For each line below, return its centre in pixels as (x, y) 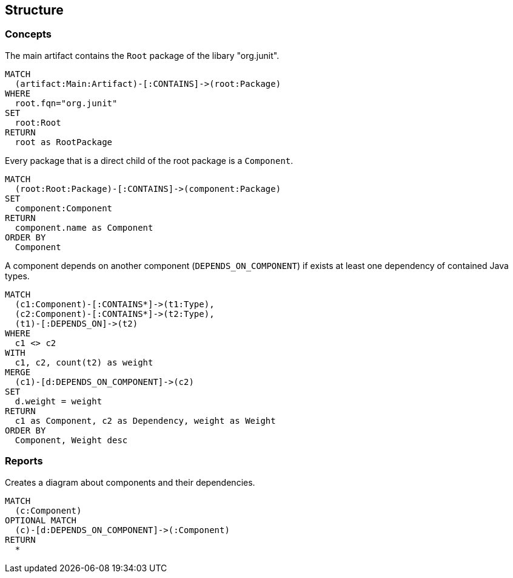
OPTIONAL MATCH (41, 520)
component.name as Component (84, 227)
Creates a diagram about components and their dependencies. (130, 482)
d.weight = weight (59, 401)
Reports (24, 461)
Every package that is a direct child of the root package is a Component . (149, 160)
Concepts (29, 34)
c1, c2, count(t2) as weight (84, 362)
